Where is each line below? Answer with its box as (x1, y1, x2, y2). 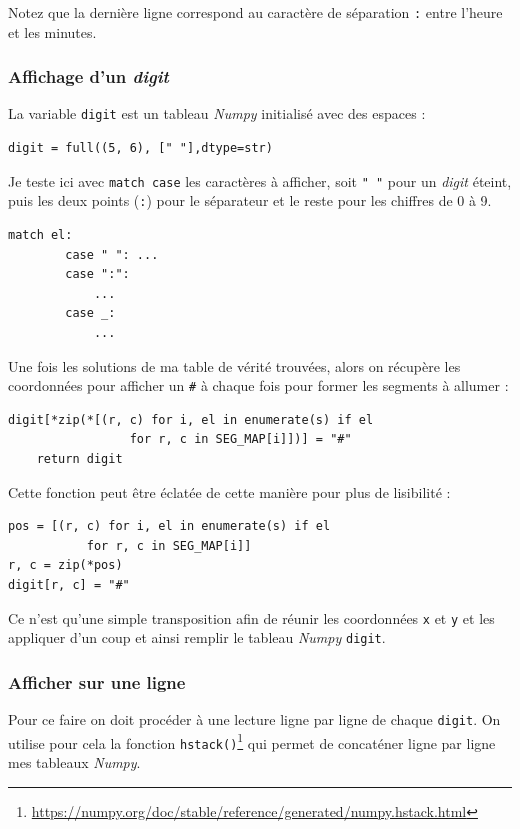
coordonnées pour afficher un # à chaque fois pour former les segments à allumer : (8, 375, 509, 396)
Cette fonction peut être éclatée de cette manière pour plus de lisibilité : (8, 481, 451, 502)
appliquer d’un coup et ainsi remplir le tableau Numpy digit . (8, 627, 386, 648)
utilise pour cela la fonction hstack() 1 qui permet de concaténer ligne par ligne (8, 729, 496, 753)
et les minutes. (8, 21, 97, 42)
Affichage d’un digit (8, 64, 169, 89)
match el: (8, 228, 73, 243)
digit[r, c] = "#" (8, 578, 130, 592)
